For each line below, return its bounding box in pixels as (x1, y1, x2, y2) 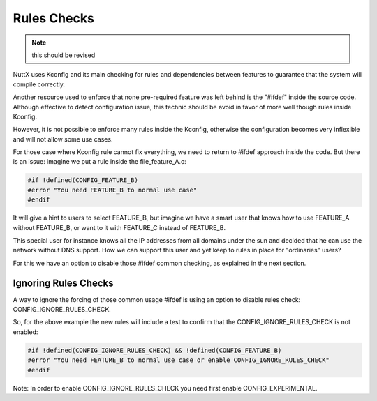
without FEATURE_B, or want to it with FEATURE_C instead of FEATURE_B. (13, 223, 226, 232)
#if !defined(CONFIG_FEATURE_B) (27, 176, 139, 184)
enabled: (13, 328, 38, 336)
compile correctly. (13, 80, 66, 89)
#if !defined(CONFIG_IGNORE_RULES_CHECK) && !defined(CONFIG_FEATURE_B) (27, 346, 282, 354)
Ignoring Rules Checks (13, 277, 114, 289)
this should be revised (31, 51, 96, 59)
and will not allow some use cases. (13, 135, 113, 143)
